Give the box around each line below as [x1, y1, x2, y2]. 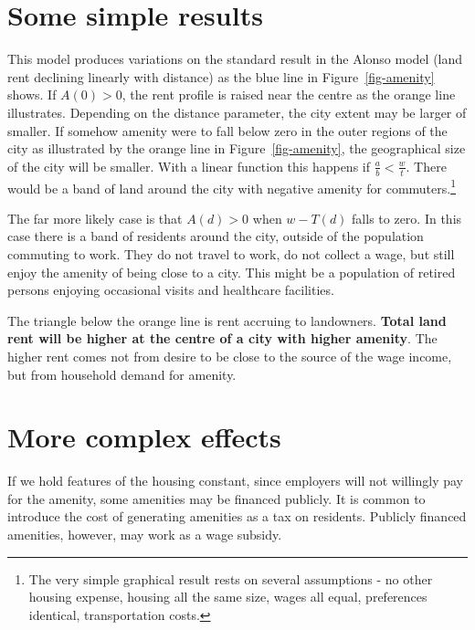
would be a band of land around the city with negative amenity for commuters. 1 [7, 175, 456, 197]
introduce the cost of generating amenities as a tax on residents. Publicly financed [7, 507, 467, 526]
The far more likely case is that [7, 208, 183, 227]
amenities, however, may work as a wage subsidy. [7, 525, 282, 544]
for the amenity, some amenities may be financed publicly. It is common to [7, 488, 426, 508]
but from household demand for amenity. [7, 364, 237, 383]
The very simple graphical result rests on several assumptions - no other [28, 569, 433, 588]
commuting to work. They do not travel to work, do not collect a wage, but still [7, 244, 455, 263]
